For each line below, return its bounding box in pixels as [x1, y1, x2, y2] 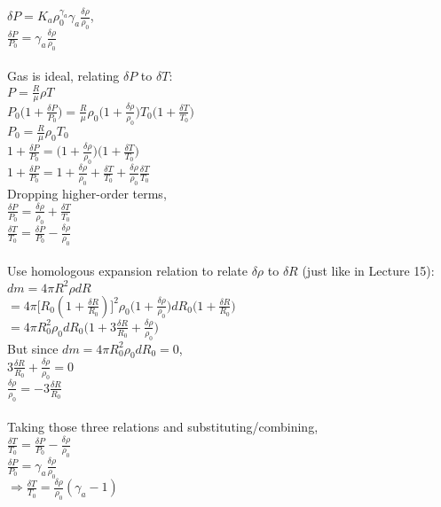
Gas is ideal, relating [7, 66, 120, 85]
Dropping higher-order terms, [7, 184, 167, 203]
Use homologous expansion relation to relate [7, 261, 248, 280]
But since [7, 339, 59, 357]
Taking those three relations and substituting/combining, [7, 417, 319, 436]
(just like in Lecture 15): [302, 261, 435, 280]
